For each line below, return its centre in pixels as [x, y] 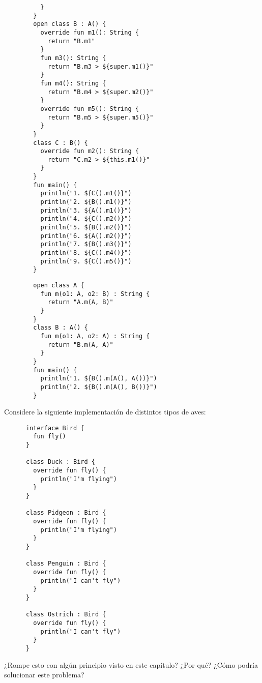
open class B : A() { [70, 24]
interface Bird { [55, 428]
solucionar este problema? [44, 675]
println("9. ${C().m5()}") [86, 261]
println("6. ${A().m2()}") [86, 236]
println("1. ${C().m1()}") [86, 194]
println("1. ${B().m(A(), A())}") [99, 379]
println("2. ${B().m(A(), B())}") [99, 387]
